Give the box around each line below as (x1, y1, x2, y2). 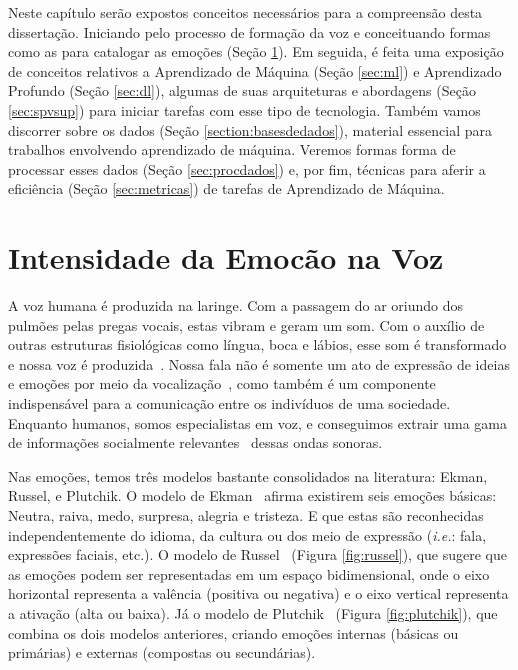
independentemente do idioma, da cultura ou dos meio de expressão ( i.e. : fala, (8, 524, 487, 545)
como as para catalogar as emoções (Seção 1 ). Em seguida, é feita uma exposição (8, 41, 504, 62)
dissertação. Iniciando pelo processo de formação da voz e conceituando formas (8, 21, 491, 42)
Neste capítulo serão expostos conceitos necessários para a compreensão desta (8, 2, 483, 22)
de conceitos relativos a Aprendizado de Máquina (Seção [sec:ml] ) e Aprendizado (8, 60, 502, 81)
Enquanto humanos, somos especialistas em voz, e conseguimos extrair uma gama (8, 412, 507, 433)
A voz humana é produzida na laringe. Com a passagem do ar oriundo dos (8, 295, 463, 316)
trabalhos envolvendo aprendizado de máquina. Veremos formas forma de (8, 139, 456, 160)
